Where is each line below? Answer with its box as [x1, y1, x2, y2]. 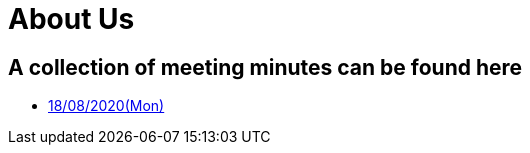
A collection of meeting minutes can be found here [8, 54, 523, 80]
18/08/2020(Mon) [48, 97, 165, 115]
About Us [8, 2, 135, 36]
